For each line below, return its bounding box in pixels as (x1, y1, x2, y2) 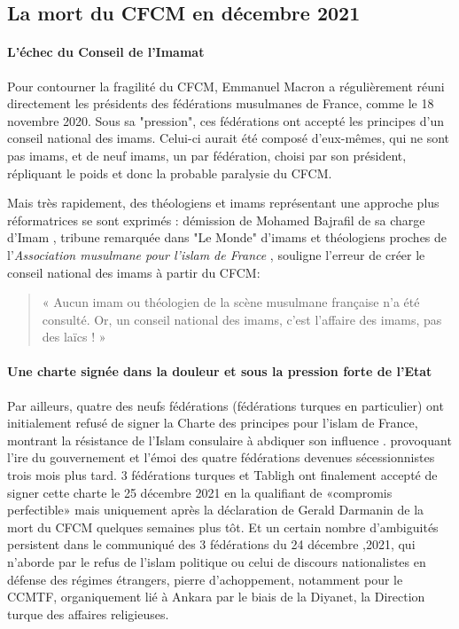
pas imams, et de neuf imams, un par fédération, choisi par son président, (7, 145, 407, 164)
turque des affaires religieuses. (7, 604, 169, 623)
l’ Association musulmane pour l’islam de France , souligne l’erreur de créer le (7, 245, 425, 263)
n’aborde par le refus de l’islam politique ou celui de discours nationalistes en (7, 553, 426, 571)
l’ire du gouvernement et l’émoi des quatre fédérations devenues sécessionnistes (7, 448, 435, 467)
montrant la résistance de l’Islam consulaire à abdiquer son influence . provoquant (7, 430, 452, 449)
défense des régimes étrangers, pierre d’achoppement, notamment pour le (7, 570, 403, 588)
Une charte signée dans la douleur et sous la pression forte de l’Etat (7, 362, 432, 381)
